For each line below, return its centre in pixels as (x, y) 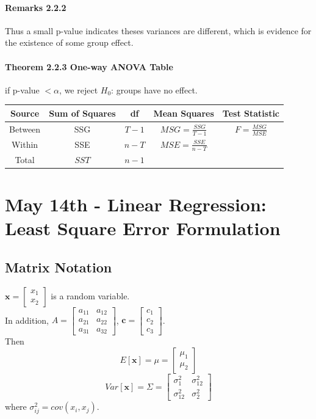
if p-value (22, 89)
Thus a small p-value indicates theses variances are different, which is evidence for (158, 30)
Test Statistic (251, 113)
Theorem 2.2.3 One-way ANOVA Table (89, 66)
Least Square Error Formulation (143, 228)
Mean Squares (184, 113)
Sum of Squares (82, 113)
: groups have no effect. (154, 89)
